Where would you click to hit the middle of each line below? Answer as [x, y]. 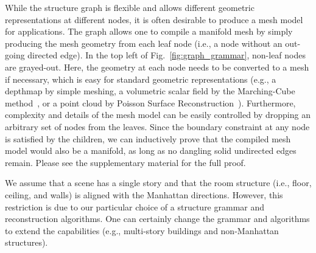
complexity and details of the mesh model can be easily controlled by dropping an [158, 115]
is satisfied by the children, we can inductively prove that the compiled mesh [148, 138]
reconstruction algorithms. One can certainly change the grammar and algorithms [157, 219]
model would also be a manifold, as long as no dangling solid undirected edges [151, 151]
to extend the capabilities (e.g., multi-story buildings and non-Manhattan [142, 230]
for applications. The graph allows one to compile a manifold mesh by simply [149, 31]
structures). [26, 242]
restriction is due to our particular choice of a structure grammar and [135, 206]
